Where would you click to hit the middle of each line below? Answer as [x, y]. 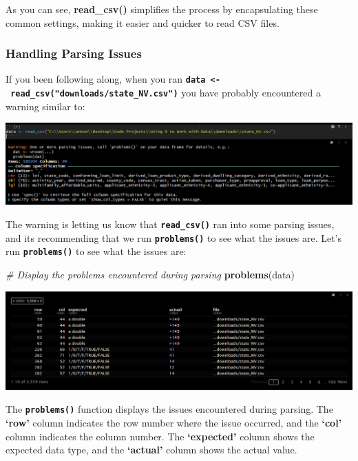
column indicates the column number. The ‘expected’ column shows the [160, 436]
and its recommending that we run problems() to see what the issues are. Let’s [174, 237]
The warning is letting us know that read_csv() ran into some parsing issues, [170, 224]
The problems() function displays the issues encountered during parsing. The [169, 409]
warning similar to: [45, 106]
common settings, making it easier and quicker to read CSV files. [143, 22]
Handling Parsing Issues [74, 53]
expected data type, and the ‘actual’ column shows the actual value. [151, 450]
